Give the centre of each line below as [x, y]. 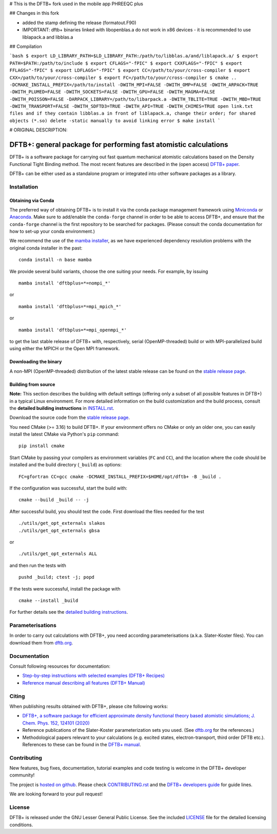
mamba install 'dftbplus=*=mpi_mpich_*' [70, 306]
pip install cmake [42, 446]
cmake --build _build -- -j [54, 500]
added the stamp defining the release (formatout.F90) [79, 23]
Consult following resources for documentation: [60, 666]
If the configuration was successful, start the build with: [68, 488]
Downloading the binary [36, 362]
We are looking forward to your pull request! [56, 794]
